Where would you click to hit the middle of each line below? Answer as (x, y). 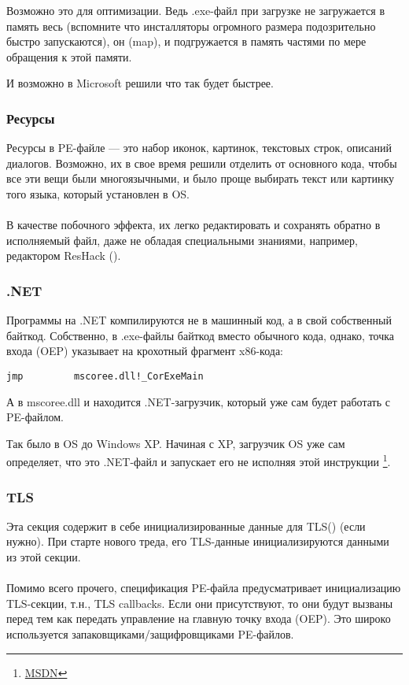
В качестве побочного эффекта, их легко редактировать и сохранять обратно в (193, 225)
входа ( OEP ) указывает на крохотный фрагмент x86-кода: (145, 351)
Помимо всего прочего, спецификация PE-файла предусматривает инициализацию (204, 588)
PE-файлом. (35, 417)
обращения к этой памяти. (69, 56)
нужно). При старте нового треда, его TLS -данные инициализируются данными (198, 541)
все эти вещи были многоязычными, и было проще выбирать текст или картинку (200, 178)
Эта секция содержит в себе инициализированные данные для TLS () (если (186, 526)
